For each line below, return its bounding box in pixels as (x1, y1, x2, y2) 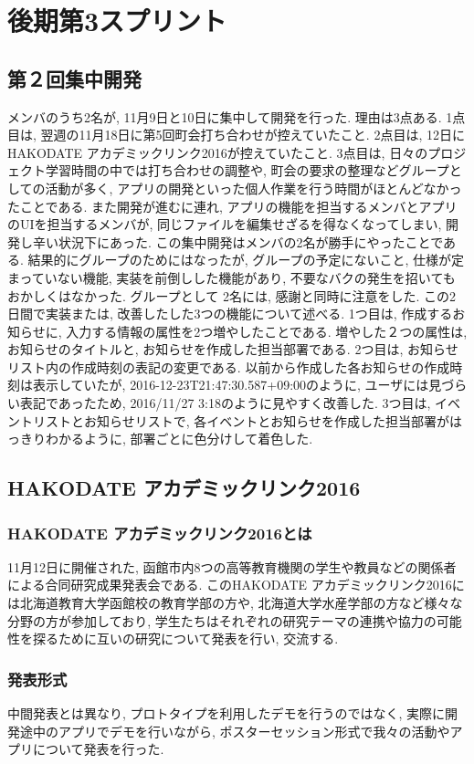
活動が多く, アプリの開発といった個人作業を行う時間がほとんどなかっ (45, 178, 462, 197)
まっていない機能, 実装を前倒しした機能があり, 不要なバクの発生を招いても (7, 267, 456, 287)
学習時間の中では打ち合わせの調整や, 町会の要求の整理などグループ (45, 161, 449, 180)
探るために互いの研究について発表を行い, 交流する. (32, 629, 339, 648)
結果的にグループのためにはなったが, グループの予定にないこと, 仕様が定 (27, 250, 464, 269)
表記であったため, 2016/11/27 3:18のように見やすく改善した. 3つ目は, (19, 393, 431, 413)
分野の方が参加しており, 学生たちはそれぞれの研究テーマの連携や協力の (7, 611, 437, 630)
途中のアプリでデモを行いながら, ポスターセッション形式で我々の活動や (19, 721, 450, 740)
